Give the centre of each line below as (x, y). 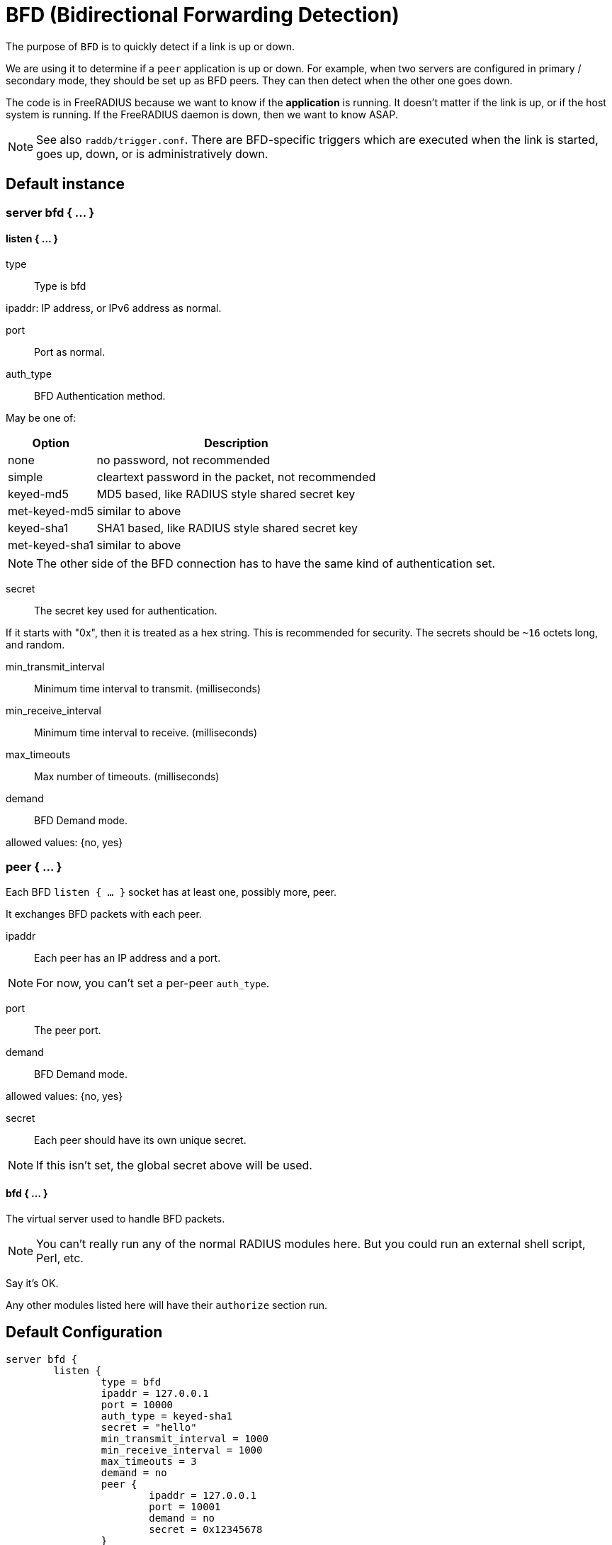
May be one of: (41, 417)
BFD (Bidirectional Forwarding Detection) (203, 15)
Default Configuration (84, 1332)
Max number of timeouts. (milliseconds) (127, 776)
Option (51, 443)
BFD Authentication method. (100, 395)
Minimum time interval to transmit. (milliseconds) (148, 688)
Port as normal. (70, 352)
